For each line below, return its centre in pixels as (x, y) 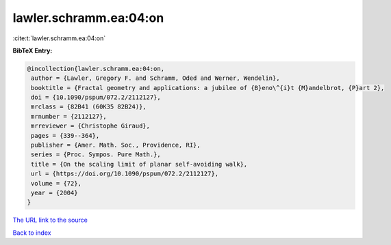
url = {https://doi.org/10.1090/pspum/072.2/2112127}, (125, 174)
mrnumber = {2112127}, (69, 116)
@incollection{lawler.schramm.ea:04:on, (96, 69)
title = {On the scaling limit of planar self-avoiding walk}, (139, 164)
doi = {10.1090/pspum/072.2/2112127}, (96, 98)
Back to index (32, 233)
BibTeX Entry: (33, 51)
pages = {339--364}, (65, 135)
